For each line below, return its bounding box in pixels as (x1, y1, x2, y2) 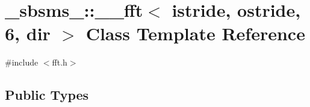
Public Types (5, 85, 89, 104)
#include (5, 56, 39, 69)
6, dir (5, 21, 51, 46)
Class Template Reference (85, 21, 305, 46)
